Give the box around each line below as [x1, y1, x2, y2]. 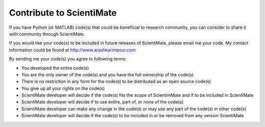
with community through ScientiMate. [9, 31, 85, 37]
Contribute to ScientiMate [9, 7, 117, 18]
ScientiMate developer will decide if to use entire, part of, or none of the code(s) [21, 99, 184, 105]
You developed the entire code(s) [21, 65, 89, 71]
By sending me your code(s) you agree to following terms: [9, 56, 127, 62]
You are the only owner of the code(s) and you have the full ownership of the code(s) [21, 71, 194, 78]
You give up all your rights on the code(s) [21, 85, 105, 91]
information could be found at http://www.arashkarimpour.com [9, 47, 136, 53]
